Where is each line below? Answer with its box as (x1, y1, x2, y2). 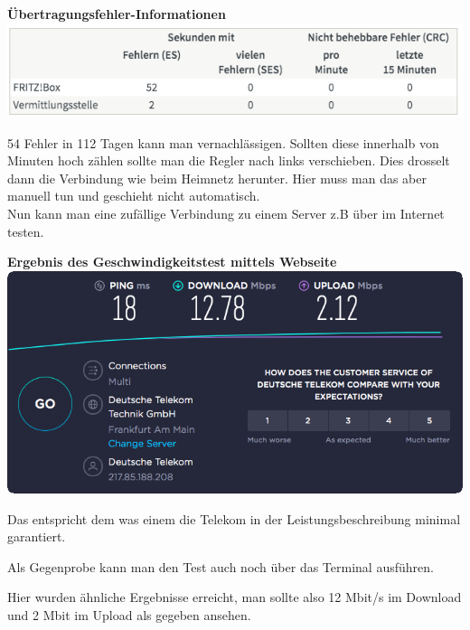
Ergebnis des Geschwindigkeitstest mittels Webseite (7, 252, 337, 271)
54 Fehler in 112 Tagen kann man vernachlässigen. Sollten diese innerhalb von (7, 133, 439, 152)
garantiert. (7, 527, 66, 546)
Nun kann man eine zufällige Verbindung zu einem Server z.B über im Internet (7, 203, 445, 222)
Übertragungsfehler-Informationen (7, 5, 226, 23)
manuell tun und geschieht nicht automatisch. (7, 186, 260, 205)
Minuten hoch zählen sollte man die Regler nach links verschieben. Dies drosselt (7, 151, 450, 170)
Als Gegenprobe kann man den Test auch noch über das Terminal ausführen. (7, 557, 434, 576)
